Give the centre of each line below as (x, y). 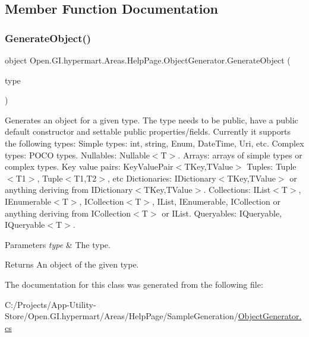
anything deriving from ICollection (68, 213)
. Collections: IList (237, 190)
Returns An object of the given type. (72, 264)
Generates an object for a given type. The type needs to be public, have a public (152, 120)
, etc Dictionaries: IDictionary (162, 178)
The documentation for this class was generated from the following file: (134, 284)
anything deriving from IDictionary (69, 190)
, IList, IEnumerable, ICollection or (216, 201)
